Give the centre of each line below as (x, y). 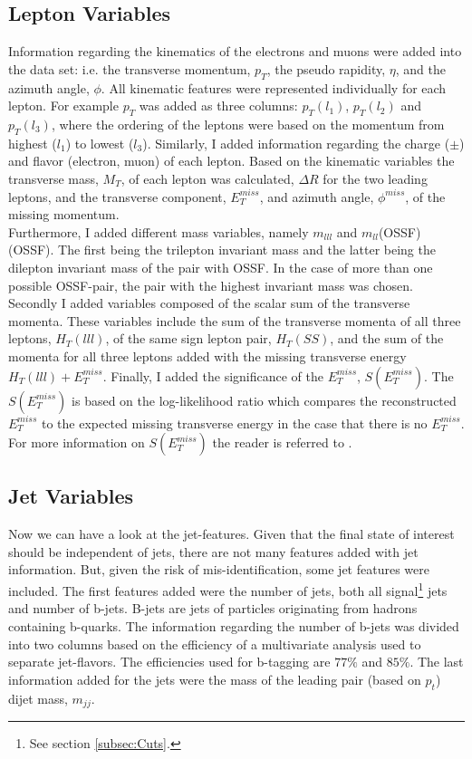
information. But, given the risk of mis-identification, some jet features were (219, 569)
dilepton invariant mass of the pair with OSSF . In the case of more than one (221, 267)
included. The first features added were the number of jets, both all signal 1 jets (228, 589)
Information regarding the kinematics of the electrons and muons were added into (235, 51)
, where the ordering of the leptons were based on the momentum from (248, 124)
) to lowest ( (100, 143)
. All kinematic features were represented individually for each (274, 87)
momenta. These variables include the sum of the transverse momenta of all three (235, 320)
